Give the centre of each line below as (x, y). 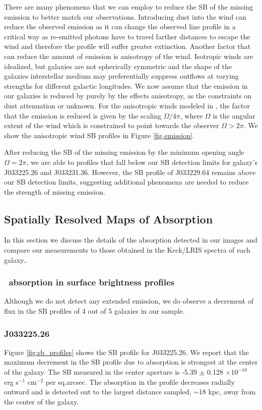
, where (191, 115)
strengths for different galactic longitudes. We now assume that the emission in (126, 85)
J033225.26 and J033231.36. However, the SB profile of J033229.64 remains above (130, 172)
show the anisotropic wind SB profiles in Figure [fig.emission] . (99, 135)
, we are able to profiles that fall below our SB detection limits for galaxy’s (142, 162)
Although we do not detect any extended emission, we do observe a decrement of (129, 301)
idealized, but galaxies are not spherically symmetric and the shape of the (118, 66)
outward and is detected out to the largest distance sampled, (98, 392)
